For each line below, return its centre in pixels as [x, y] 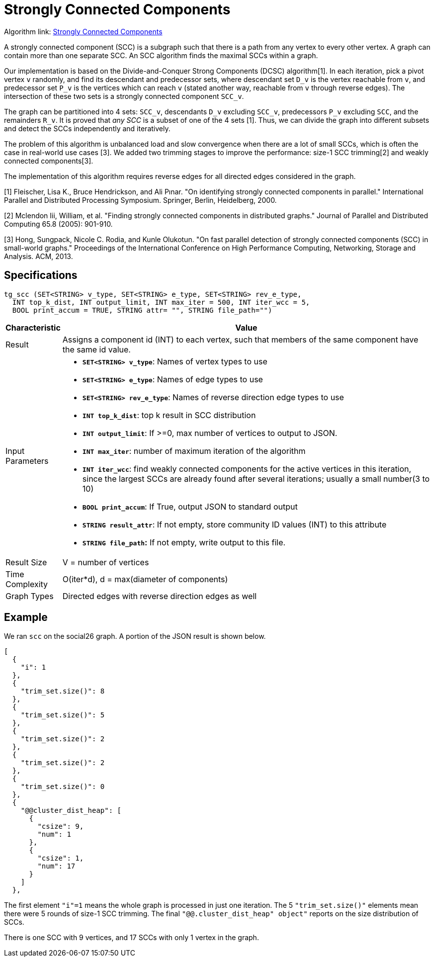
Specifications [41, 275]
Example [26, 617]
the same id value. [96, 349]
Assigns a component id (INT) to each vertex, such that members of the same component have [240, 339]
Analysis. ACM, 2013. [39, 256]
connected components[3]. [49, 161]
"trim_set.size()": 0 [63, 787]
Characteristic [33, 327]
